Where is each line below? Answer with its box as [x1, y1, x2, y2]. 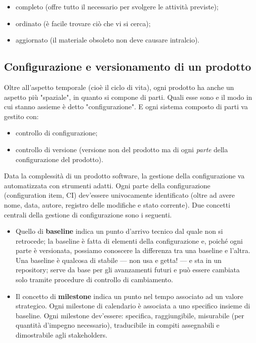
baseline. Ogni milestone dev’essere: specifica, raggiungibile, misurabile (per [15, 310, 245, 320]
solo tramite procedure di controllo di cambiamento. [15, 274, 173, 285]
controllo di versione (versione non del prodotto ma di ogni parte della [15, 144, 228, 154]
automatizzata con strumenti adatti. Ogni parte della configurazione [4, 180, 211, 190]
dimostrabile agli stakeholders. [15, 330, 108, 340]
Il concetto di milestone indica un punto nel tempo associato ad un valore [15, 291, 243, 301]
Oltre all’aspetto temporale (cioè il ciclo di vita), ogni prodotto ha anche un [4, 82, 234, 92]
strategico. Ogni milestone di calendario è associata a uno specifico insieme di [15, 300, 250, 311]
